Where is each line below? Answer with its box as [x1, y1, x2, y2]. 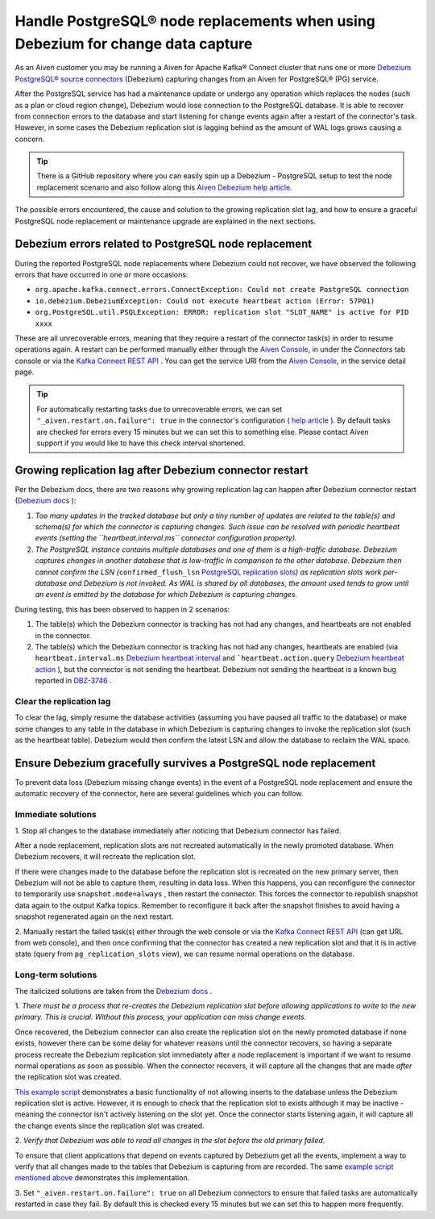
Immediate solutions [14, 809, 97, 820]
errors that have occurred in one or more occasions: [14, 269, 188, 279]
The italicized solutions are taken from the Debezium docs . [14, 986, 213, 996]
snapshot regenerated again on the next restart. [14, 912, 174, 921]
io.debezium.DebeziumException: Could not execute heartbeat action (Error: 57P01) [35, 296, 375, 306]
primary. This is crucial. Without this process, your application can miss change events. [14, 1012, 307, 1022]
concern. [14, 134, 45, 144]
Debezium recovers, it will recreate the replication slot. [14, 852, 197, 862]
